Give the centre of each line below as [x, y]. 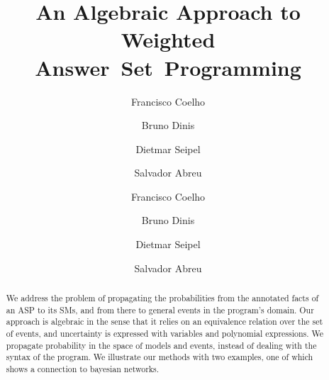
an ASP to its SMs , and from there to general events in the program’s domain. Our [160, 309]
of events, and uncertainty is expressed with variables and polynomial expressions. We [165, 334]
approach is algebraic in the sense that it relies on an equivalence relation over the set [164, 322]
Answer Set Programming [168, 67]
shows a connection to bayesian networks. [83, 368]
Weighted [168, 39]
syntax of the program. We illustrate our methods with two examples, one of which [160, 357]
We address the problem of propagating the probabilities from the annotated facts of [162, 298]
